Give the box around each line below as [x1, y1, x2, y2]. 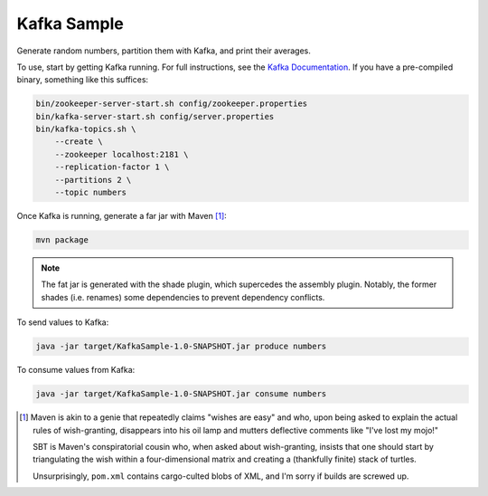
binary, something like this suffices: [16, 74, 149, 85]
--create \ [54, 137, 103, 147]
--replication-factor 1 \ [54, 162, 170, 172]
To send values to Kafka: [16, 317, 109, 328]
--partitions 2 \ [54, 175, 132, 185]
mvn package [35, 235, 89, 245]
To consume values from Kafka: [16, 365, 136, 376]
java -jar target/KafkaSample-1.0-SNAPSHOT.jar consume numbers [35, 389, 327, 399]
